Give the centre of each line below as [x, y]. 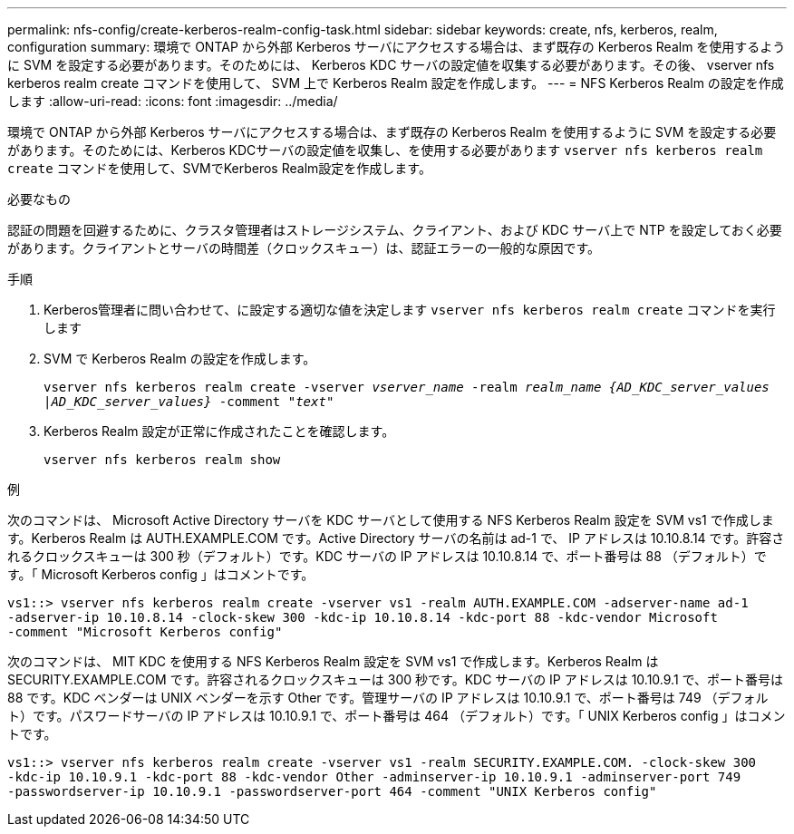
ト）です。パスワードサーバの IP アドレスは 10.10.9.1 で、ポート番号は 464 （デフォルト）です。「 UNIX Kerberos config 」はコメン [397, 716]
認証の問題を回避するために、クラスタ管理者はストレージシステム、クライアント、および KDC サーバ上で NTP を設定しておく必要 [395, 230]
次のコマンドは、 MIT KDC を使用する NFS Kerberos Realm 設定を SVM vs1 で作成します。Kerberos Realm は [333, 661]
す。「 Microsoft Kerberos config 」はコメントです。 [161, 574]
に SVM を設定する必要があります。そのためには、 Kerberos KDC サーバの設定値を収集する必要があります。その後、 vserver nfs [391, 65]
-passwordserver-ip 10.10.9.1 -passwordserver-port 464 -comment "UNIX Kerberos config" [332, 791]
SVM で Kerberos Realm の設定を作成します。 [180, 359]
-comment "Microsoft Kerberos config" [145, 632]
